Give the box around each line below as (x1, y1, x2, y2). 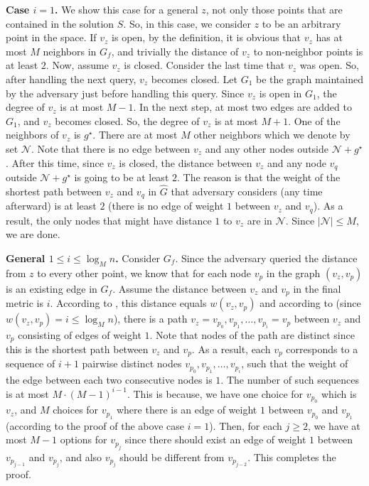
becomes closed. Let (151, 71, 238, 86)
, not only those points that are (205, 2, 343, 16)
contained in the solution (6, 16, 114, 31)
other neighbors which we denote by (193, 127, 351, 142)
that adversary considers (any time (171, 183, 323, 198)
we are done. (6, 227, 60, 242)
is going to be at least (74, 169, 169, 184)
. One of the (288, 113, 341, 128)
